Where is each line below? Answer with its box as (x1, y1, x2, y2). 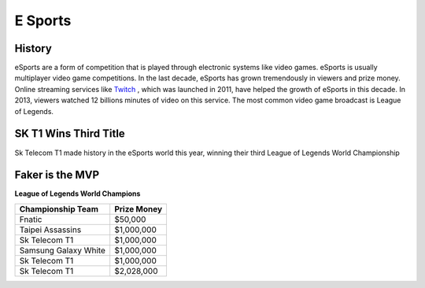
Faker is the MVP (14, 168, 100, 182)
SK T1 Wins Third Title (14, 127, 125, 141)
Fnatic (19, 213, 42, 224)
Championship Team (19, 203, 98, 214)
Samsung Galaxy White (19, 245, 106, 256)
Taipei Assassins (19, 224, 82, 235)
